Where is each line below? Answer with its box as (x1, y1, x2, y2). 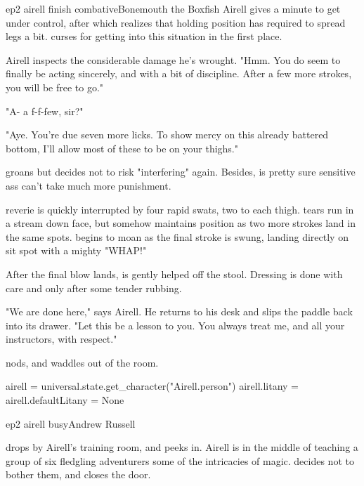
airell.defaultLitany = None (6, 393, 124, 407)
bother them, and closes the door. (6, 467, 151, 482)
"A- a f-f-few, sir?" (6, 103, 84, 118)
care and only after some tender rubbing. (6, 280, 182, 295)
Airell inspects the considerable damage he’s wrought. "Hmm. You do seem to (6, 52, 341, 67)
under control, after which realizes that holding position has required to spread (6, 15, 346, 29)
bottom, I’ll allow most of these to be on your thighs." (6, 140, 239, 155)
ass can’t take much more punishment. (6, 178, 171, 192)
